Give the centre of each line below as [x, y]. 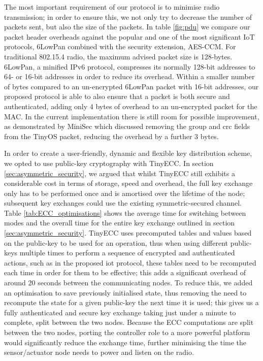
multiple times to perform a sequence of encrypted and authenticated [127, 253]
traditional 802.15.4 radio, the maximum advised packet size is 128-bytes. [118, 56]
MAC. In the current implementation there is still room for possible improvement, [132, 116]
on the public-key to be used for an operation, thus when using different [116, 242]
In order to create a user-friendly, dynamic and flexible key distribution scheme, [128, 153]
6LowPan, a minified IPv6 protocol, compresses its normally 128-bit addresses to [130, 66]
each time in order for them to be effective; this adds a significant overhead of [125, 272]
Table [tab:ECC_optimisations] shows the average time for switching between [125, 212]
